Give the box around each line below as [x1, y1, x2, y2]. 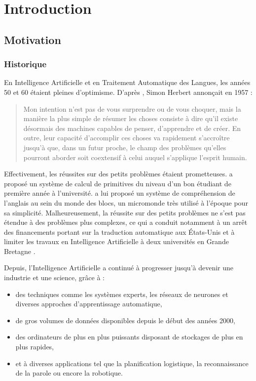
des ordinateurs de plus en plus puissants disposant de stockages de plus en [15, 332, 243, 342]
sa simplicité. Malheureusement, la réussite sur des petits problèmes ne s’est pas [4, 207, 246, 217]
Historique [4, 58, 47, 70]
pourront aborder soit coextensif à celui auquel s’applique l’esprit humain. [23, 152, 247, 162]
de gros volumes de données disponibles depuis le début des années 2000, [15, 315, 235, 325]
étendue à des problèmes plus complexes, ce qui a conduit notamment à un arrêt [4, 217, 248, 227]
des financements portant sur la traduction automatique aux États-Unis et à [4, 226, 235, 237]
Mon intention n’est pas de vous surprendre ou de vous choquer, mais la [23, 103, 241, 114]
